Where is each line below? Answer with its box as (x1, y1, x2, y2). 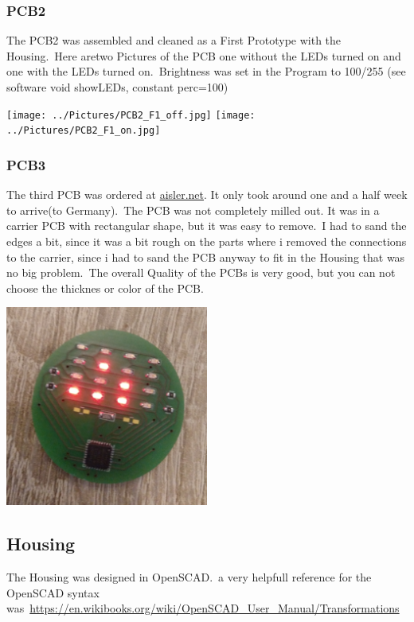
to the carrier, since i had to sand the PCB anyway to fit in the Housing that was (6, 248, 405, 265)
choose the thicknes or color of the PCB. (6, 279, 204, 296)
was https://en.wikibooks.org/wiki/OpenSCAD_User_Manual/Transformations (6, 600, 400, 616)
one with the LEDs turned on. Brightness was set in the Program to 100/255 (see (6, 63, 406, 80)
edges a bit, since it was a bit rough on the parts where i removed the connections (6, 232, 407, 249)
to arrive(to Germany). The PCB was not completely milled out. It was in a (6, 201, 380, 218)
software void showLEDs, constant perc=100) (6, 79, 228, 95)
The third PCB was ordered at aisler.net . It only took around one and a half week (6, 186, 408, 203)
